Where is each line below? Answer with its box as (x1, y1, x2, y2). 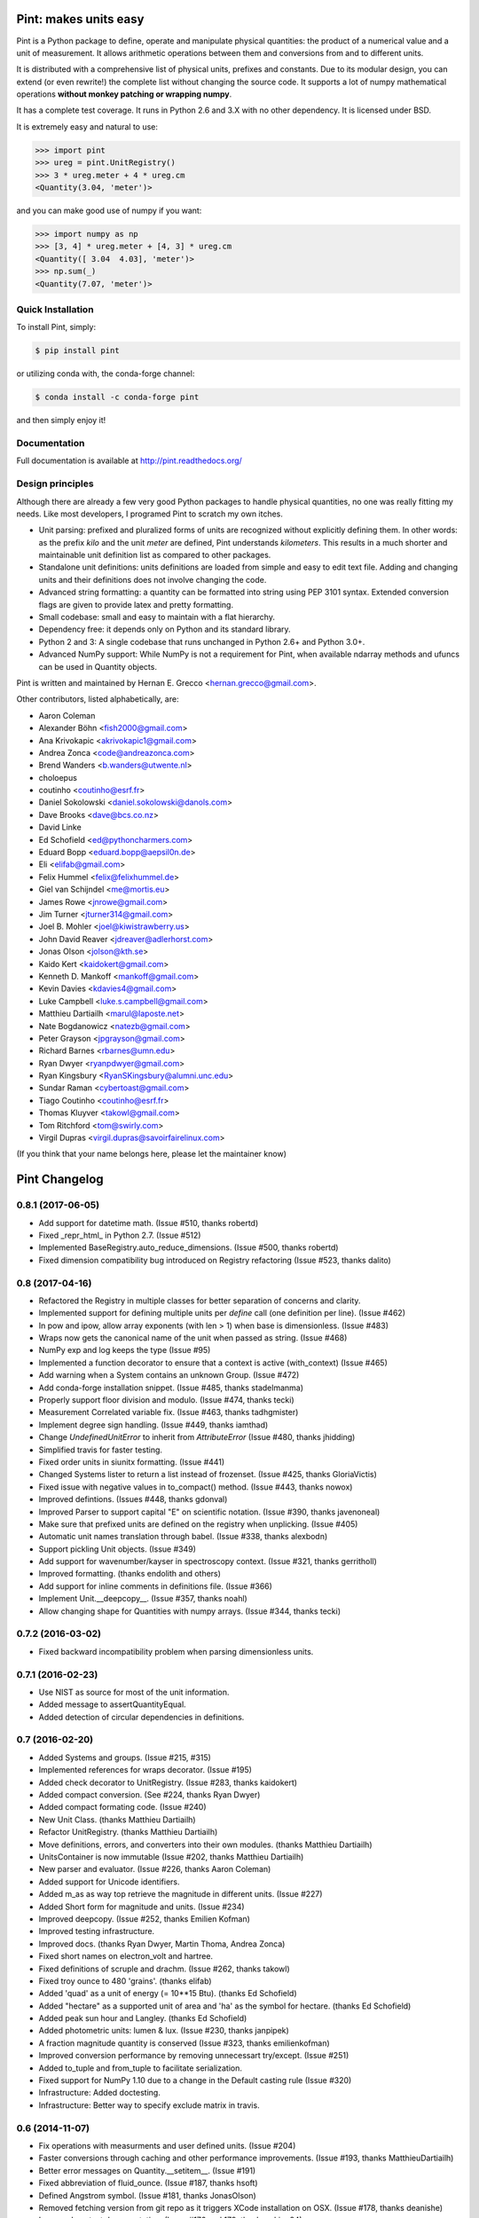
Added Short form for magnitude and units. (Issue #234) (38, 1901, 245, 1912)
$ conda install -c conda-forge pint (35, 392, 200, 403)
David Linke (38, 822, 82, 833)
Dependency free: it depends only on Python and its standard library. (38, 624, 292, 634)
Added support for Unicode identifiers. (38, 1876, 181, 1887)
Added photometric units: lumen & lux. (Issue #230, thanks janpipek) (38, 2025, 290, 2036)
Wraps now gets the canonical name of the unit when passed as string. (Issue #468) (38, 1333, 348, 1343)
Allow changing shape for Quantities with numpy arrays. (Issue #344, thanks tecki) (38, 1606, 342, 1616)
